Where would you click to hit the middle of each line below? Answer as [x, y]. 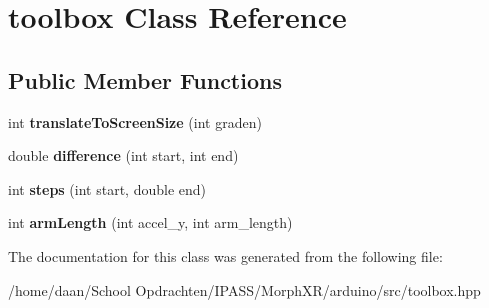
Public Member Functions [145, 79]
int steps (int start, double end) [107, 188]
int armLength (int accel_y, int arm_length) [150, 222]
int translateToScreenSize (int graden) [135, 121]
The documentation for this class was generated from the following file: [225, 255]
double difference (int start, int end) [123, 155]
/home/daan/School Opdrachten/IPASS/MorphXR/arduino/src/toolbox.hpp [244, 289]
